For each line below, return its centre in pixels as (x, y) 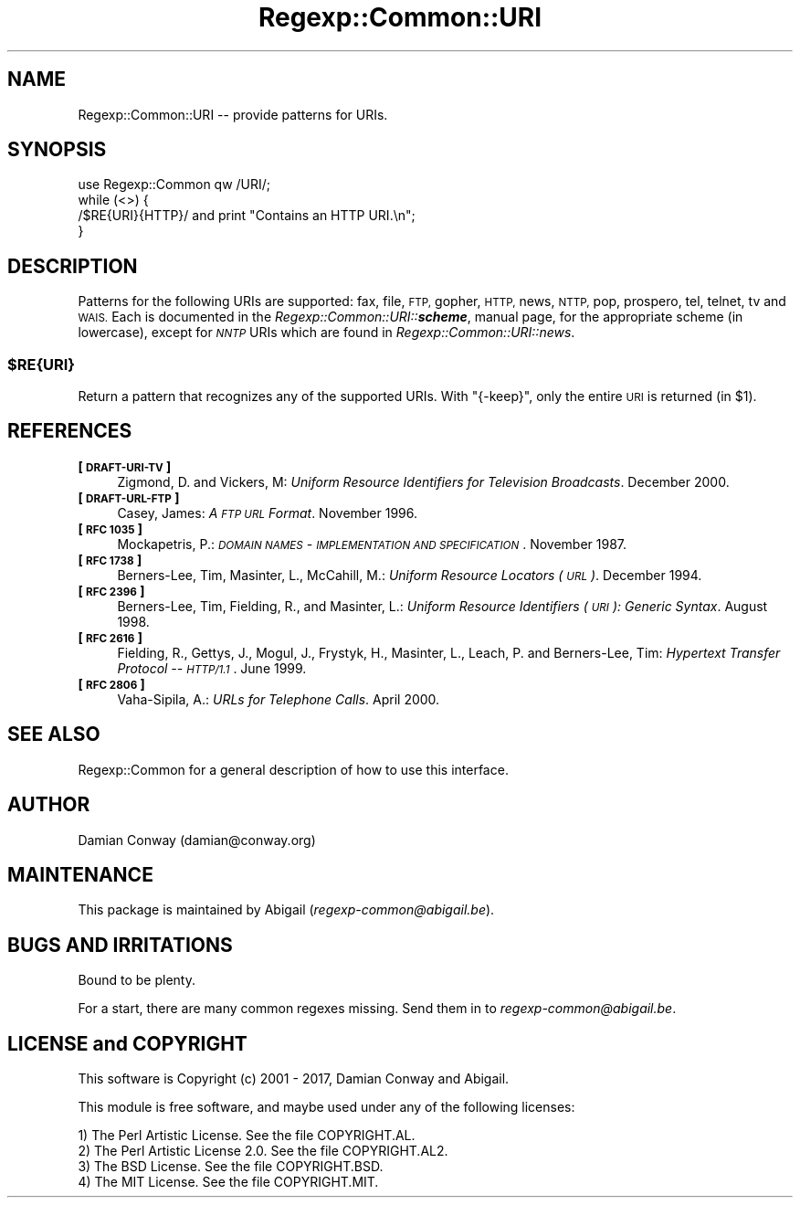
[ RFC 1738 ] (110, 559)
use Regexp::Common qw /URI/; (174, 185)
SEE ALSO (54, 735)
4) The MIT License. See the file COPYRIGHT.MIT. (228, 1182)
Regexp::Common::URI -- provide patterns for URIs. (233, 114)
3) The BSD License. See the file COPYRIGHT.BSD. (231, 1167)
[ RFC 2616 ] (110, 637)
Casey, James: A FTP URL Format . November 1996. (268, 513)
